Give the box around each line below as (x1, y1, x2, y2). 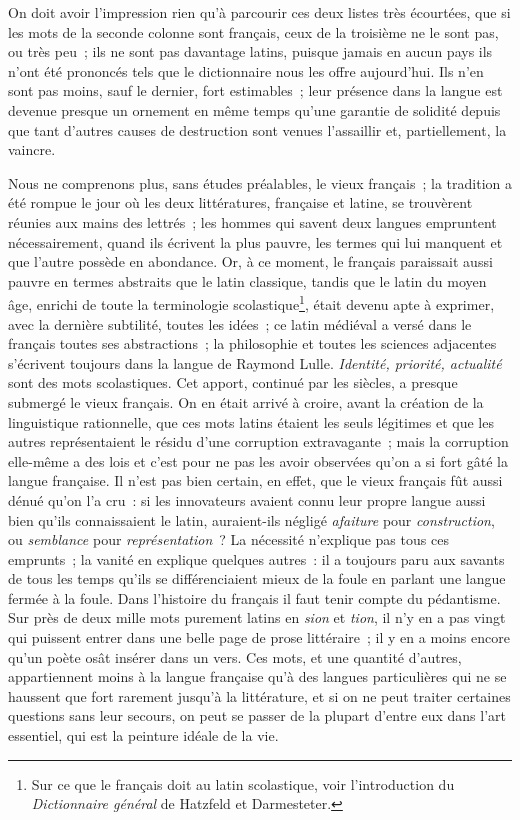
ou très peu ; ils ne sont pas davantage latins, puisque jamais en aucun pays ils (8, 41, 493, 62)
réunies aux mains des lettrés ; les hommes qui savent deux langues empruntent (8, 211, 497, 232)
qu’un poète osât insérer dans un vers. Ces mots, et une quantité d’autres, (8, 646, 462, 667)
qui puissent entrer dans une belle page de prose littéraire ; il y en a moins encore (8, 627, 510, 648)
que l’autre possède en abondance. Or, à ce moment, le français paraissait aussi (8, 251, 493, 272)
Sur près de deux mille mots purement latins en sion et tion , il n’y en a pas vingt (8, 607, 506, 628)
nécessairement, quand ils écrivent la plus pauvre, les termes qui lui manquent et (8, 231, 503, 252)
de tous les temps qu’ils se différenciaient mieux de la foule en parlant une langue (8, 568, 506, 589)
